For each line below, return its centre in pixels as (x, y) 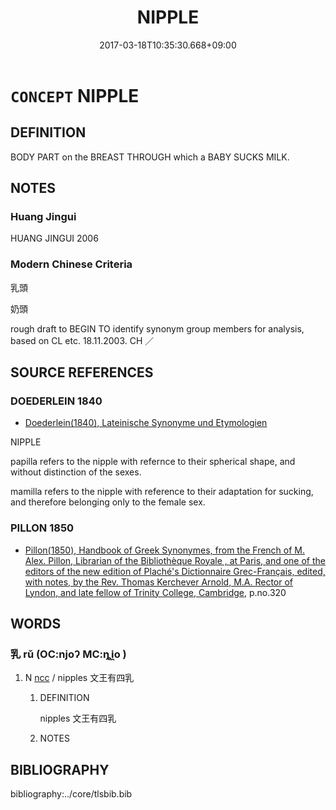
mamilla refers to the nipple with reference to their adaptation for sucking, (162, 492)
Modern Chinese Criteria (71, 264)
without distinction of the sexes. (76, 472)
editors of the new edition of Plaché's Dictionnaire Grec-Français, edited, (175, 571)
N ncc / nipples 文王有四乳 (79, 678)
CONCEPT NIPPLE (75, 95)
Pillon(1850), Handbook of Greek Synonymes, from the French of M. (165, 550)
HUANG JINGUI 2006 (54, 238)
